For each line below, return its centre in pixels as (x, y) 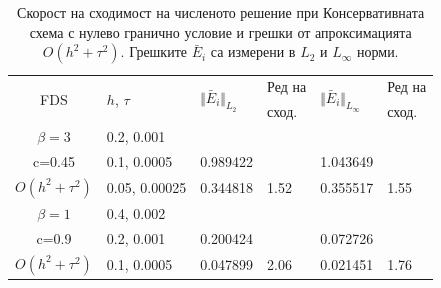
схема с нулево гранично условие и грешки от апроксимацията (220, 31)
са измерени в (253, 51)
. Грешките (153, 51)
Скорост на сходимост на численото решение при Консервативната (221, 12)
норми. (377, 51)
